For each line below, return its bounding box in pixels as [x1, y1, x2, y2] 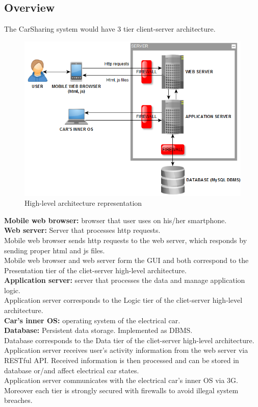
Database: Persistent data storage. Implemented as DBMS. [4, 325, 193, 336]
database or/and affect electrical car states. [4, 365, 139, 375]
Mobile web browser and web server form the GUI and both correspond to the [4, 255, 249, 266]
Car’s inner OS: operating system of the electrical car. [4, 315, 180, 325]
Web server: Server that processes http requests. [4, 225, 161, 235]
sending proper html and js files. [4, 245, 105, 255]
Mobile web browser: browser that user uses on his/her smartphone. [4, 214, 227, 225]
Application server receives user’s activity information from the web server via [4, 345, 248, 355]
